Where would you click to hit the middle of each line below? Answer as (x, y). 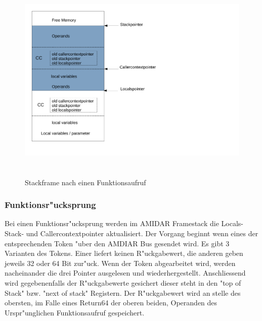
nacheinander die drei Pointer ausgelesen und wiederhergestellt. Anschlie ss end (125, 273)
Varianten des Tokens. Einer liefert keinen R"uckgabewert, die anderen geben (124, 253)
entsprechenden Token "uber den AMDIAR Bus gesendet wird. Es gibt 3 (117, 243)
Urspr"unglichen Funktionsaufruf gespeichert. (75, 312)
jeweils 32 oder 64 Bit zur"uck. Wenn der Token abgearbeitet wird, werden (120, 263)
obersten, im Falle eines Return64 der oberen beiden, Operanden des (111, 303)
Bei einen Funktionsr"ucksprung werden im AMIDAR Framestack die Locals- (124, 223)
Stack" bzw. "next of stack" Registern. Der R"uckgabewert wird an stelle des (123, 292)
